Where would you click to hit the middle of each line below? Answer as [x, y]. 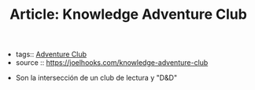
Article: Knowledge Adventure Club [128, 14]
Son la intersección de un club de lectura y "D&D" [96, 78]
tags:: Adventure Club [51, 54]
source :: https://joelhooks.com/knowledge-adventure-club [112, 63]
